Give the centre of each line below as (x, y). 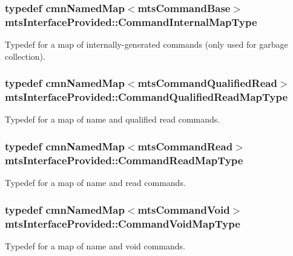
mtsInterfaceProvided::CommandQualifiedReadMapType (146, 97)
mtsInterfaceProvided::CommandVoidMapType (123, 223)
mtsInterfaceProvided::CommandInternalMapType (131, 21)
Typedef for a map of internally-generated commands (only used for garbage (146, 44)
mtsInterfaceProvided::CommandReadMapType (124, 160)
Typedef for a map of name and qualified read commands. (113, 119)
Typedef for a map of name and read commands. (95, 183)
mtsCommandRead (185, 146)
